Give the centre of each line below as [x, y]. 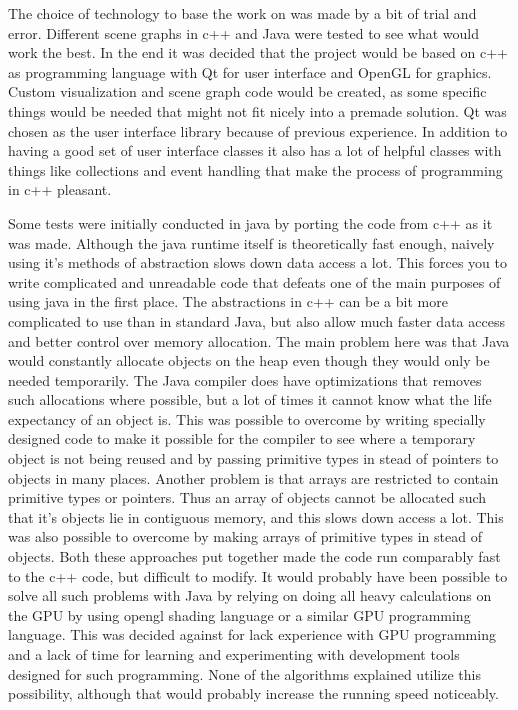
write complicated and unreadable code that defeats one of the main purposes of [254, 281]
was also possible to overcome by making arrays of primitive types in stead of [245, 536]
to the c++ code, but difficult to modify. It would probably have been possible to [258, 575]
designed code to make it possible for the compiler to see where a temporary [242, 438]
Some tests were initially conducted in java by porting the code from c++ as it [250, 222]
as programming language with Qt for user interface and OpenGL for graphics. [250, 71]
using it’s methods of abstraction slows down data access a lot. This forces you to [257, 262]
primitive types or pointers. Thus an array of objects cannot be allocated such [247, 497]
